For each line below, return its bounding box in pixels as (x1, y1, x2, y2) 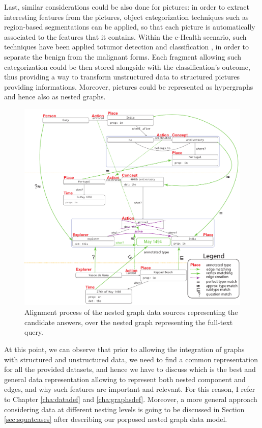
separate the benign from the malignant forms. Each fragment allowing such (4, 51, 242, 62)
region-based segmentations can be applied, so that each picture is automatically (4, 21, 255, 32)
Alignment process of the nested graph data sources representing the (24, 307, 238, 317)
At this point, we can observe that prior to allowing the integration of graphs (4, 343, 245, 354)
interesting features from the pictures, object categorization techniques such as (4, 11, 249, 22)
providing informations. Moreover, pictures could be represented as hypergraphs (4, 81, 253, 92)
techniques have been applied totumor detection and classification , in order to (4, 41, 249, 52)
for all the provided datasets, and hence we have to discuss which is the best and (4, 364, 256, 374)
